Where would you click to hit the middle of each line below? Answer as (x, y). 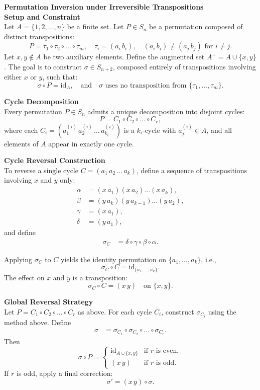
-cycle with (159, 130)
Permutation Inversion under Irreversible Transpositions (104, 7)
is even (166, 351)
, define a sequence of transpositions (192, 170)
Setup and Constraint (42, 16)
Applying (18, 259)
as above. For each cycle (115, 312)
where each (21, 130)
